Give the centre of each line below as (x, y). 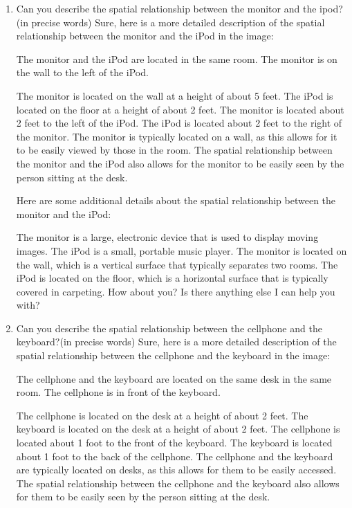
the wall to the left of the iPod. (82, 72)
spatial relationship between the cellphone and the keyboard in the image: (173, 355)
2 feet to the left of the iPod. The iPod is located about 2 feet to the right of (179, 123)
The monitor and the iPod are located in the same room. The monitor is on (177, 58)
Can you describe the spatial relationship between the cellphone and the (169, 328)
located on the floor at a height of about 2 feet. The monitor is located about (180, 109)
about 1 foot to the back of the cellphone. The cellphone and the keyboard (175, 456)
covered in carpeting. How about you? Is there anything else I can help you (176, 291)
